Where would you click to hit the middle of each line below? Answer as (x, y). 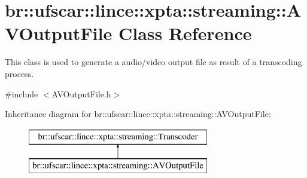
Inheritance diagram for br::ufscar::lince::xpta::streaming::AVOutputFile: (138, 114)
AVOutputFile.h (81, 93)
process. (19, 73)
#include (22, 93)
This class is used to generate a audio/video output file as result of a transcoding (153, 62)
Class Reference (185, 33)
